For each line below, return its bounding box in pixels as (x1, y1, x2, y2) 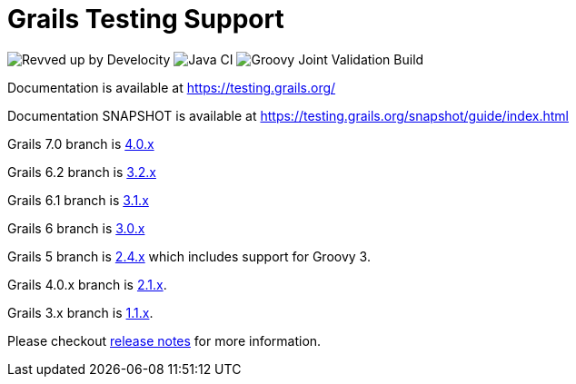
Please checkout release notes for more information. (7, 332, 322, 349)
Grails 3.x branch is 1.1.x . (7, 304, 154, 320)
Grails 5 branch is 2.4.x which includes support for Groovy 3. (7, 248, 371, 264)
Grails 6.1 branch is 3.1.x (7, 192, 149, 208)
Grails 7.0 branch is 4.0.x (7, 135, 154, 152)
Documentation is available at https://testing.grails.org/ (7, 79, 336, 95)
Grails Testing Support (7, 4, 284, 34)
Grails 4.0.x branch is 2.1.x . (7, 276, 167, 292)
